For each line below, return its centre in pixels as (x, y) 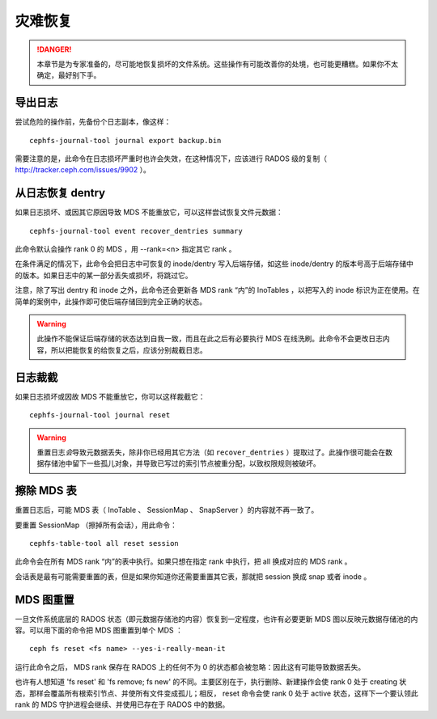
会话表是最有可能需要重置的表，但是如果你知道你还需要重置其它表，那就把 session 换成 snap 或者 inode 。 (193, 576)
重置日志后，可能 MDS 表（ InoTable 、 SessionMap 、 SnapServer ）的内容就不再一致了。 (167, 510)
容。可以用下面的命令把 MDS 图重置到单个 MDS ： (99, 630)
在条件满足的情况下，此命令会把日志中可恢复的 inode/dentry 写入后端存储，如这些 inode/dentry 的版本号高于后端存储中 (214, 264)
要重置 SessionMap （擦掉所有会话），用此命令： (96, 525)
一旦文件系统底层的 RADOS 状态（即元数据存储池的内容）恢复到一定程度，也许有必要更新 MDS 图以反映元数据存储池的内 (216, 619)
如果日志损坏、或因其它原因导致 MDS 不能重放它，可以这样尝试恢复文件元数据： (149, 212)
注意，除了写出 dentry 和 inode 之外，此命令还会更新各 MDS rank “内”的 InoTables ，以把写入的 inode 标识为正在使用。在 (217, 290)
